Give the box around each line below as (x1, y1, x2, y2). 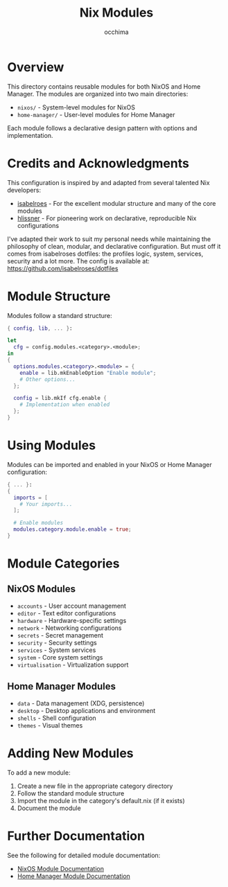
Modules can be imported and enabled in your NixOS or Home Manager (7, 460, 213, 468)
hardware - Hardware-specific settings (17, 616, 127, 624)
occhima (103, 28, 130, 36)
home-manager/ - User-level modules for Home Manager (17, 110, 175, 118)
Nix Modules (79, 5, 154, 21)
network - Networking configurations (17, 624, 122, 632)
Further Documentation (7, 828, 146, 843)
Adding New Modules (7, 745, 134, 761)
